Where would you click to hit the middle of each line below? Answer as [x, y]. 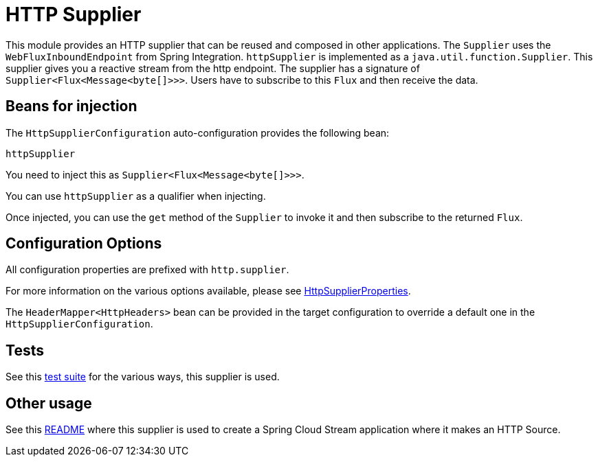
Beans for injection [71, 106]
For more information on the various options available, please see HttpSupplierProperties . [208, 291]
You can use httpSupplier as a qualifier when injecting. [136, 196]
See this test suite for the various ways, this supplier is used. [143, 377]
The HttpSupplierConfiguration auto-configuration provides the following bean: [198, 132]
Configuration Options [84, 244]
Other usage [49, 403]
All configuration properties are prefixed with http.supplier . [147, 270]
